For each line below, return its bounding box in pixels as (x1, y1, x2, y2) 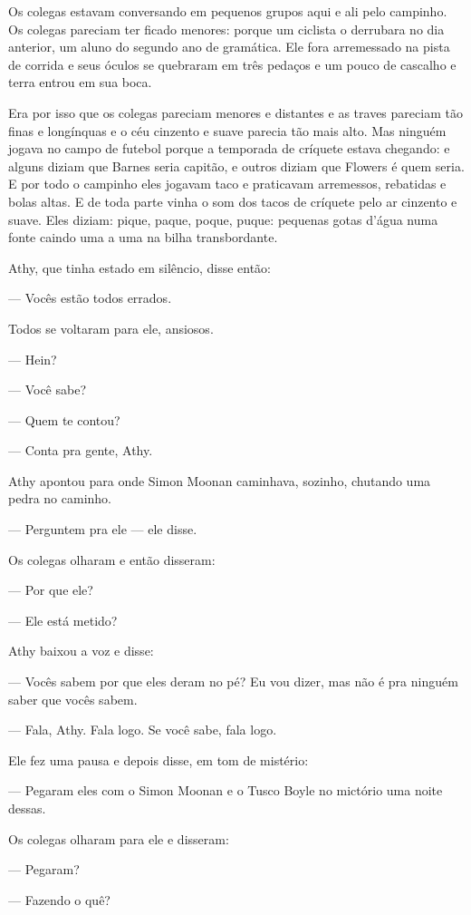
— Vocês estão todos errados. (8, 288, 172, 307)
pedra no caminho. (8, 489, 112, 508)
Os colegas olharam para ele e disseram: (8, 829, 229, 848)
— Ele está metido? (8, 610, 118, 629)
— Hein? (8, 349, 57, 368)
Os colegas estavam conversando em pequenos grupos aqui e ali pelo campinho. (8, 2, 447, 20)
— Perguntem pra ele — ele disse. (8, 520, 197, 539)
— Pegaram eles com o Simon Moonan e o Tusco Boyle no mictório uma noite (8, 781, 443, 800)
